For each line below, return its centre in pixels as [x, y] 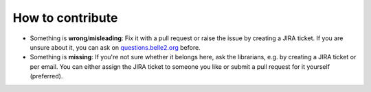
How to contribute [65, 18]
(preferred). [46, 76]
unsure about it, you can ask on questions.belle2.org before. [115, 47]
